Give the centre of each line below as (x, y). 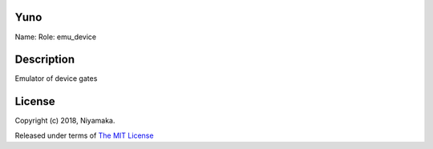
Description (45, 60)
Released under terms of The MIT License (84, 135)
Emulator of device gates (56, 79)
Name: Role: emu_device (56, 37)
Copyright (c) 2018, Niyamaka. (65, 121)
